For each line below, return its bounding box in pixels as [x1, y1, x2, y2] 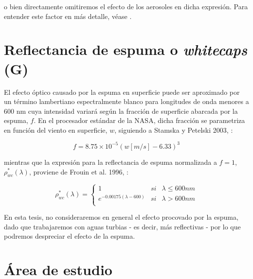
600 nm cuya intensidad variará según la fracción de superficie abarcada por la [4, 105, 238, 116]
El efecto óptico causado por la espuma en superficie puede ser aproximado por [4, 87, 240, 97]
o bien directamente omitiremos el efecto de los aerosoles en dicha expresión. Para [4, 1, 248, 11]
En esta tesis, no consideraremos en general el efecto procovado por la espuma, [4, 212, 238, 222]
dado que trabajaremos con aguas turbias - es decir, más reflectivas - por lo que [4, 221, 241, 231]
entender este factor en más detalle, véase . [4, 11, 132, 21]
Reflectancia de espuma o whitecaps [4, 39, 248, 60]
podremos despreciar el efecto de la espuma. [4, 231, 135, 241]
